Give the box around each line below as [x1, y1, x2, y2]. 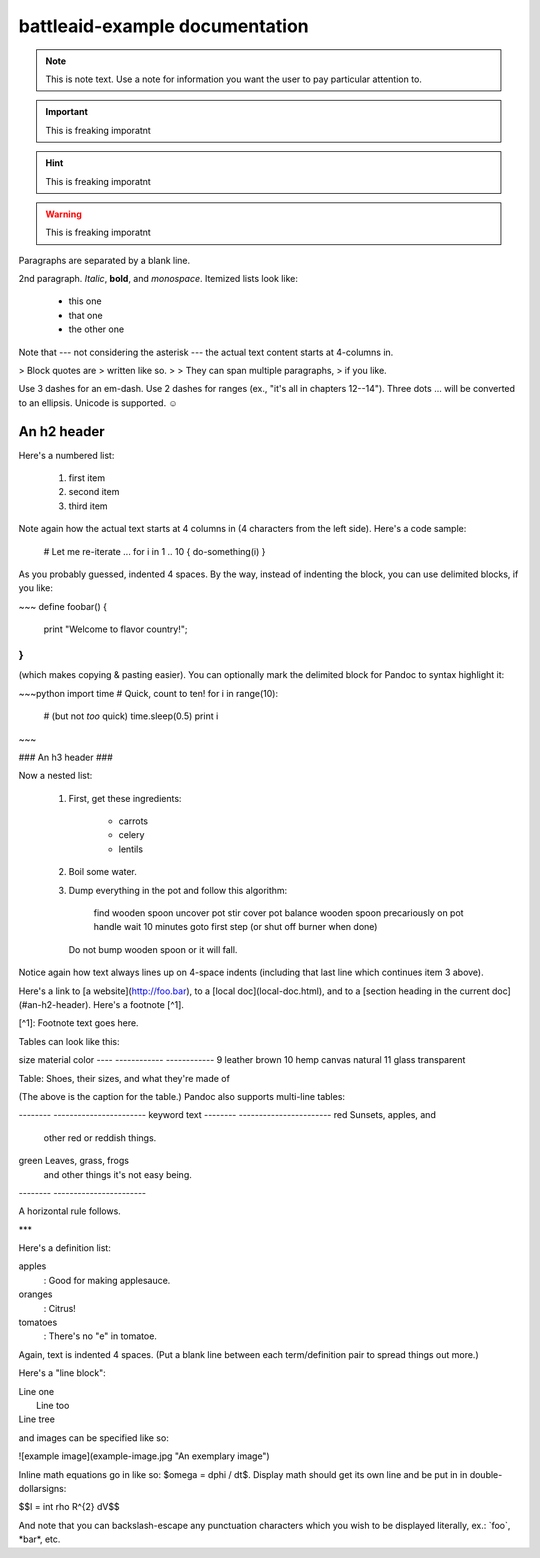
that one [68, 309, 104, 321]
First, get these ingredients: [68, 792, 182, 804]
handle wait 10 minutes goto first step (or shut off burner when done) [93, 921, 378, 933]
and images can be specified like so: [18, 1431, 169, 1444]
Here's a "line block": [18, 1367, 107, 1379]
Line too [36, 1399, 70, 1411]
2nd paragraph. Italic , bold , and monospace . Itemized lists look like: [18, 273, 299, 285]
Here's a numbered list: [18, 449, 115, 461]
